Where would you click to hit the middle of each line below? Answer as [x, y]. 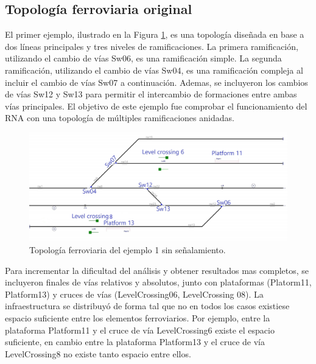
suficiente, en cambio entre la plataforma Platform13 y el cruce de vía [135, 342]
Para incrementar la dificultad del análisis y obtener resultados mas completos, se [157, 270]
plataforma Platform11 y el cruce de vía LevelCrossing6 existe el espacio [140, 330]
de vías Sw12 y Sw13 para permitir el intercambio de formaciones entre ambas [151, 94]
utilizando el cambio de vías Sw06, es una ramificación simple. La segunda [143, 58]
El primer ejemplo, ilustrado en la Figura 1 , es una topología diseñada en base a [155, 34]
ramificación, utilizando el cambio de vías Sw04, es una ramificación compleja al [154, 70]
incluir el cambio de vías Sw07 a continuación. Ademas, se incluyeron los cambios [156, 82]
